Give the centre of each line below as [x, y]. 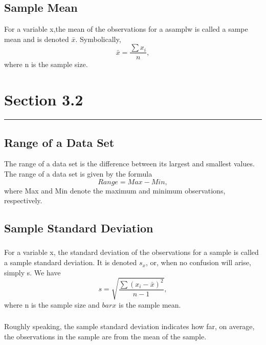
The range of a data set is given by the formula [78, 173]
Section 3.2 [44, 100]
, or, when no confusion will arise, [198, 262]
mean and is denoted [37, 39]
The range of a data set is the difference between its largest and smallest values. [129, 164]
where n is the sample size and [52, 304]
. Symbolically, [98, 39]
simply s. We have [32, 272]
